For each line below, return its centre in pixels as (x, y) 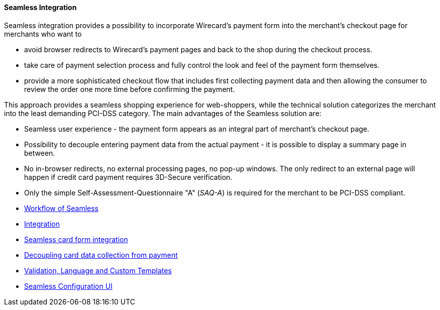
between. (40, 153)
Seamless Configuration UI (68, 286)
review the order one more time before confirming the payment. (130, 89)
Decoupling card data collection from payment (101, 255)
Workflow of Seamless (62, 208)
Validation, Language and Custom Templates (98, 270)
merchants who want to (43, 34)
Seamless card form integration (76, 239)
